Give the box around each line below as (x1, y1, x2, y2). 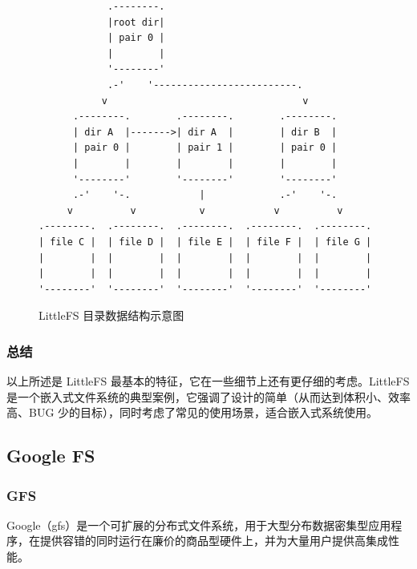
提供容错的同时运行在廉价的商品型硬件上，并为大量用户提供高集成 (39, 532, 388, 549)
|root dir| (107, 16, 165, 28)
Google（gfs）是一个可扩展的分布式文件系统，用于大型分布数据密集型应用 (6, 516, 391, 533)
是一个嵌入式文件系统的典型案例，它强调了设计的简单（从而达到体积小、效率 (6, 388, 411, 405)
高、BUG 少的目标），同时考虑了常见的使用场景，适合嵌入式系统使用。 (6, 404, 379, 421)
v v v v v (67, 204, 343, 216)
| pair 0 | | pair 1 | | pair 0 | (72, 142, 338, 154)
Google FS (6, 443, 95, 468)
